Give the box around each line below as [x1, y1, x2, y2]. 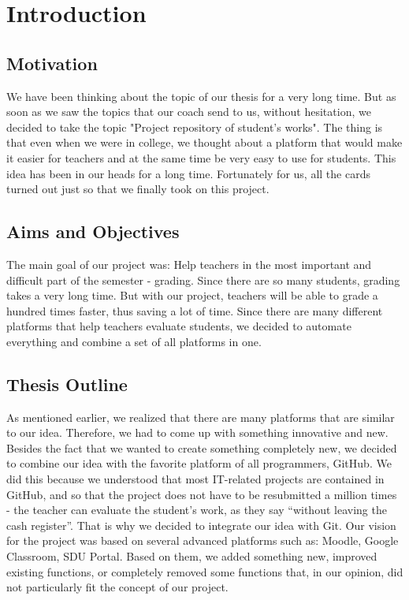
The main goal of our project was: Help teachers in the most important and [6, 255, 372, 272]
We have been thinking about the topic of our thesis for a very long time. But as [6, 88, 396, 104]
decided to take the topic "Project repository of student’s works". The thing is [6, 118, 383, 135]
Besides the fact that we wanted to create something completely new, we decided [6, 439, 397, 456]
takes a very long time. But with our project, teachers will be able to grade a [6, 287, 378, 304]
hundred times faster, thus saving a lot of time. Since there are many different [6, 302, 383, 319]
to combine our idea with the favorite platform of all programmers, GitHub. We [6, 455, 392, 471]
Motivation [6, 50, 98, 75]
